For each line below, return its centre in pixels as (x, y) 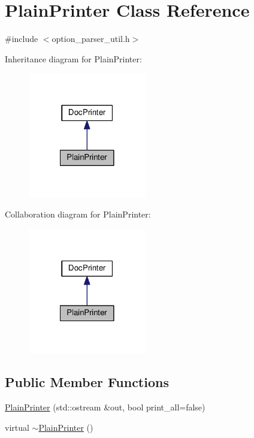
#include (22, 39)
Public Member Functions (87, 382)
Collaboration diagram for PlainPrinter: (78, 214)
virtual (17, 427)
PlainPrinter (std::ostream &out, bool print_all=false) (105, 407)
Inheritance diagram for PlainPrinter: (73, 58)
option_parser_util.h (91, 39)
